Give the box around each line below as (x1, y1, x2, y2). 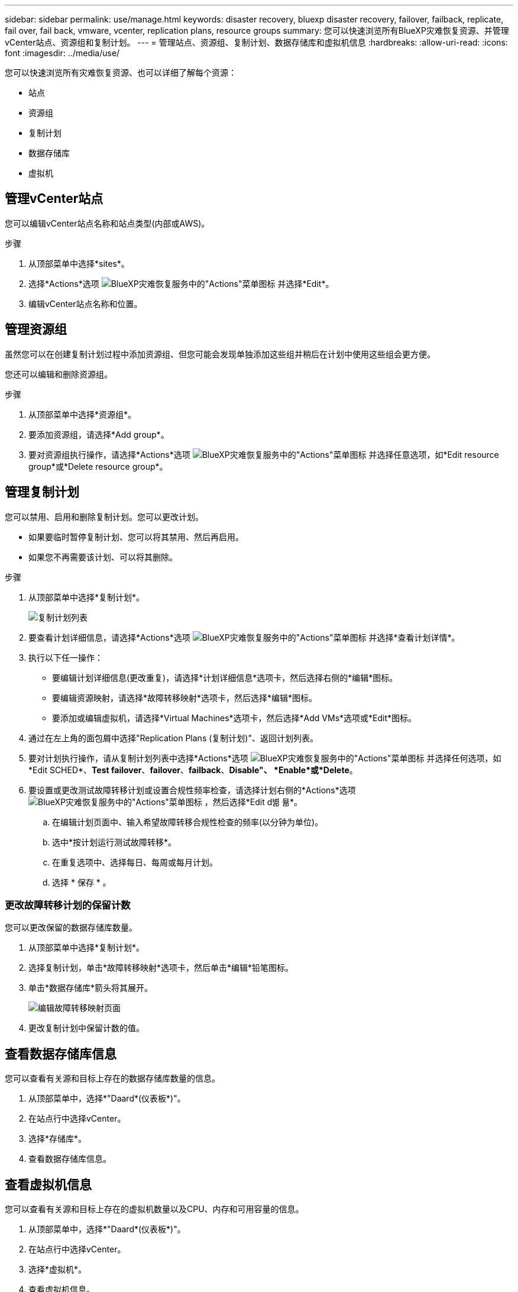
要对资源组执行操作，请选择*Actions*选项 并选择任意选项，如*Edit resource (28, 449, 499, 460)
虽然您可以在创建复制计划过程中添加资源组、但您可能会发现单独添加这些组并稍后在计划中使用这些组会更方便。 (5, 348, 435, 359)
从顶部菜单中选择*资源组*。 (28, 409, 137, 419)
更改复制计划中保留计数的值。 (28, 1023, 144, 1033)
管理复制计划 (5, 484, 79, 500)
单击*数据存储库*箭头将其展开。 (28, 983, 153, 993)
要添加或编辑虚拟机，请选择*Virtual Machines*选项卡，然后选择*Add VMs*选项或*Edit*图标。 (52, 712, 417, 723)
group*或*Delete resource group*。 (28, 461, 168, 471)
